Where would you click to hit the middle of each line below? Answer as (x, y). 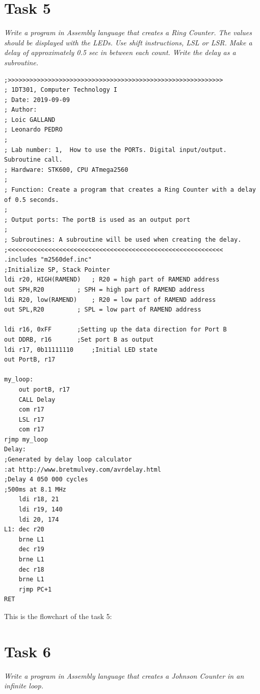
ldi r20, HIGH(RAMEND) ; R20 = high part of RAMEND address (112, 280)
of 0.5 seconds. (32, 200)
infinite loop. (24, 686)
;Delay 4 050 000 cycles (46, 480)
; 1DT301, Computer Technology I (61, 90)
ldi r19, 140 (41, 510)
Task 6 (28, 651)
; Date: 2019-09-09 (37, 100)
